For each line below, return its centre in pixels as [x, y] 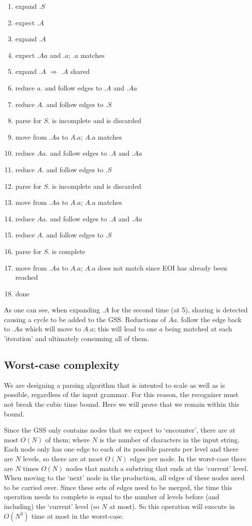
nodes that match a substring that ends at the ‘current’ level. [157, 468]
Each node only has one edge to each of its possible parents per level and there [121, 449]
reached [27, 277]
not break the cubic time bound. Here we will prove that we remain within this [122, 404]
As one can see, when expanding [52, 310]
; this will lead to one [126, 329]
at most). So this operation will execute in [172, 506]
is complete [69, 251]
